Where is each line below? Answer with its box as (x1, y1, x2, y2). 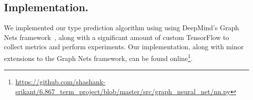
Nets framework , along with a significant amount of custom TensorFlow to (4, 32, 229, 42)
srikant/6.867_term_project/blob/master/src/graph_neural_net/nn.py (15, 86, 231, 96)
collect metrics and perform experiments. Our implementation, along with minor (4, 41, 244, 52)
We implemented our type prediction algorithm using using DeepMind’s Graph (4, 22, 239, 33)
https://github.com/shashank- (15, 77, 106, 87)
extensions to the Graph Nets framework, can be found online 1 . (4, 51, 193, 63)
